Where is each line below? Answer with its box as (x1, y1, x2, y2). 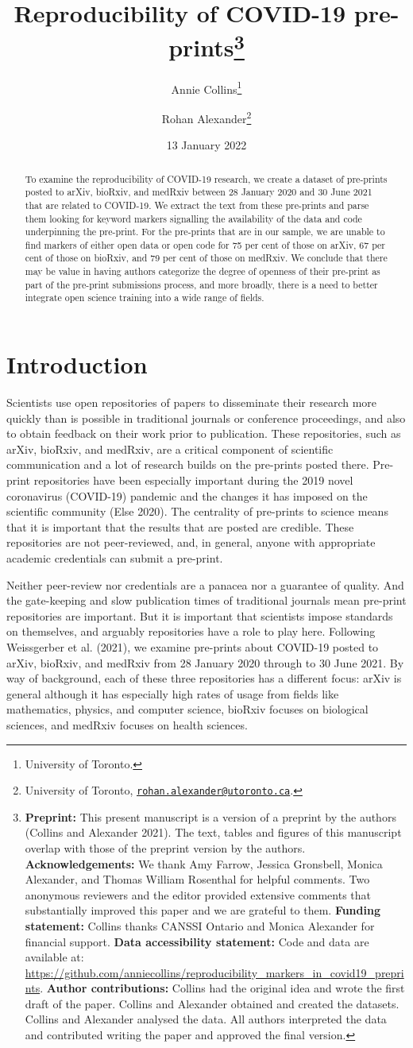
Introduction (6, 348, 148, 381)
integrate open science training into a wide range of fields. (25, 291, 264, 304)
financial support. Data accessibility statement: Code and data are (25, 933, 369, 949)
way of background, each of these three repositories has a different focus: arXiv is (6, 670, 402, 686)
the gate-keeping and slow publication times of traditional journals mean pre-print (6, 592, 407, 609)
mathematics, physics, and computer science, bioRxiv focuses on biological (6, 701, 369, 717)
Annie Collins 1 (171, 78, 242, 97)
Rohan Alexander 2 (161, 107, 252, 126)
